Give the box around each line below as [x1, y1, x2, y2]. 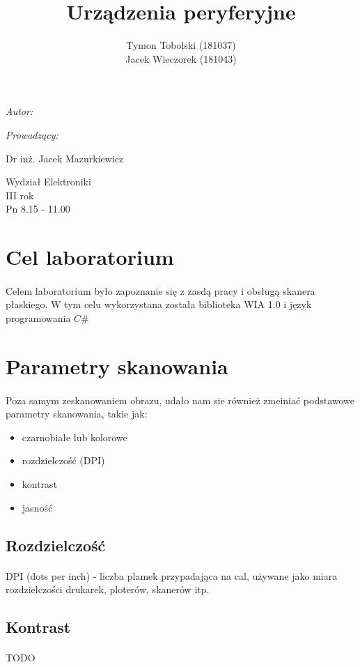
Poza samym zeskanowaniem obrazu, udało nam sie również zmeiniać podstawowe [6, 392, 355, 407]
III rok [6, 187, 34, 202]
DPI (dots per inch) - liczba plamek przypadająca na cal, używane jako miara [6, 568, 338, 583]
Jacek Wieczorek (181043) [125, 51, 237, 66]
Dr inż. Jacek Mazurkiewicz [6, 151, 124, 165]
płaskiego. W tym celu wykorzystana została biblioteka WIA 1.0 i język [6, 297, 312, 312]
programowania [6, 311, 71, 325]
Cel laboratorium [6, 243, 174, 271]
